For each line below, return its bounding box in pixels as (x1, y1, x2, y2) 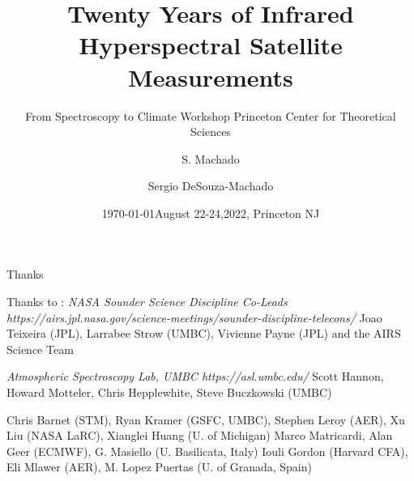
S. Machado (181, 150, 240, 167)
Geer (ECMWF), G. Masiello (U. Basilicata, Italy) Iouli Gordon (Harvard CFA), (6, 442, 408, 459)
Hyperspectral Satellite (79, 28, 343, 62)
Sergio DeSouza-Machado (147, 177, 274, 194)
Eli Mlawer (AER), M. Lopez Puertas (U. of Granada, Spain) (6, 458, 312, 475)
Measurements (128, 60, 293, 93)
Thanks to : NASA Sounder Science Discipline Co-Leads (6, 293, 288, 310)
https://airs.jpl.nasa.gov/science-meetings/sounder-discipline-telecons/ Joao (6, 309, 382, 326)
